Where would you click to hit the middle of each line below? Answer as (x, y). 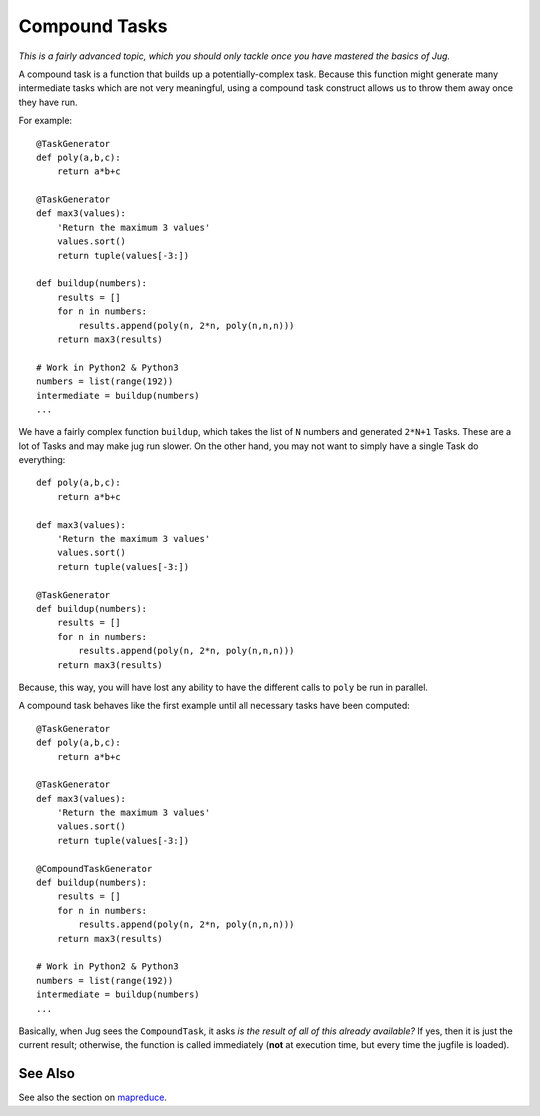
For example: (45, 121)
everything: (42, 460)
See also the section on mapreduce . (92, 1097)
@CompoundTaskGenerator (94, 868)
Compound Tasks (93, 26)
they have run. (48, 102)
